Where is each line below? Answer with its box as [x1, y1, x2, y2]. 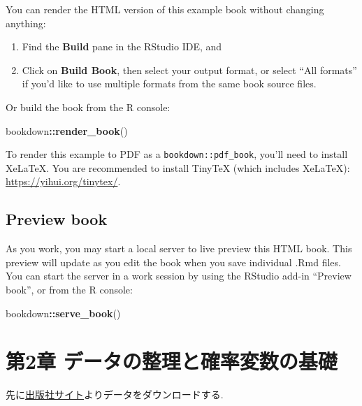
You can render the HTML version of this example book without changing [6, 2, 324, 16]
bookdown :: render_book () [6, 123, 128, 138]
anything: [6, 15, 46, 30]
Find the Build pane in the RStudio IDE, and [22, 39, 222, 54]
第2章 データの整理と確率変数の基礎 [6, 347, 338, 375]
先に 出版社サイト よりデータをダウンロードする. [6, 387, 224, 402]
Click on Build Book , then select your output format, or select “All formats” [22, 62, 357, 77]
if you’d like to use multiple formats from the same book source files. [22, 76, 317, 91]
